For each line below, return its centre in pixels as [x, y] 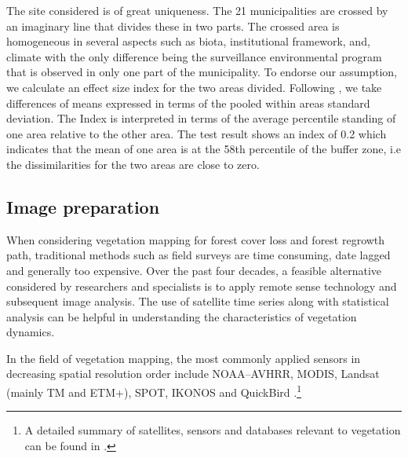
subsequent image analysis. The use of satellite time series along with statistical [198, 301]
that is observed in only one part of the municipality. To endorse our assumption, [202, 72]
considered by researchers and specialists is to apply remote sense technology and [202, 286]
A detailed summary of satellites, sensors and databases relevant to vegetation [213, 430]
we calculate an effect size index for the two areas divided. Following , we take [194, 87]
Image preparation [83, 206]
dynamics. [31, 332]
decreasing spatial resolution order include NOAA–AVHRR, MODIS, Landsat [193, 374]
